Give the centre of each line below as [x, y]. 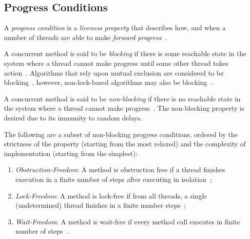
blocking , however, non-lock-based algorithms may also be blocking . [108, 82]
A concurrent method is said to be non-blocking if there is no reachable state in [122, 98]
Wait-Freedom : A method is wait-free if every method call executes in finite [128, 221]
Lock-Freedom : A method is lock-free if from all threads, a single [111, 195]
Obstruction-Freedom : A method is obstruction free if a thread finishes [120, 169]
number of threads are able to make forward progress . [85, 37]
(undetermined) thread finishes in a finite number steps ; [101, 205]
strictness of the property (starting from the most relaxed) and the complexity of [125, 144]
